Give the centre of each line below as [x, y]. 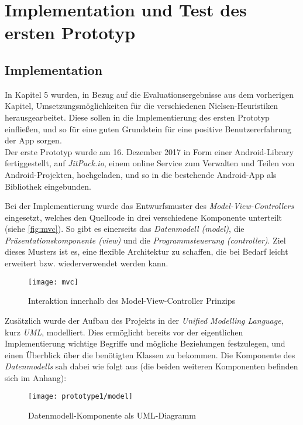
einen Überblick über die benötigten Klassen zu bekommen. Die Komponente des [150, 354]
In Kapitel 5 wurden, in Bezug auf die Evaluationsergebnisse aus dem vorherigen [149, 94]
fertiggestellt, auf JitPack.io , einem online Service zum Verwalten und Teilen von [150, 163]
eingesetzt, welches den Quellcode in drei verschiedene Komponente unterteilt [143, 217]
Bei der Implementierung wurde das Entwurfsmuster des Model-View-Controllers [149, 206]
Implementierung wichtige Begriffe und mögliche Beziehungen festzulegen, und [145, 343]
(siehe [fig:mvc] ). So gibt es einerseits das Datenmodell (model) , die [125, 229]
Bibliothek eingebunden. [48, 186]
